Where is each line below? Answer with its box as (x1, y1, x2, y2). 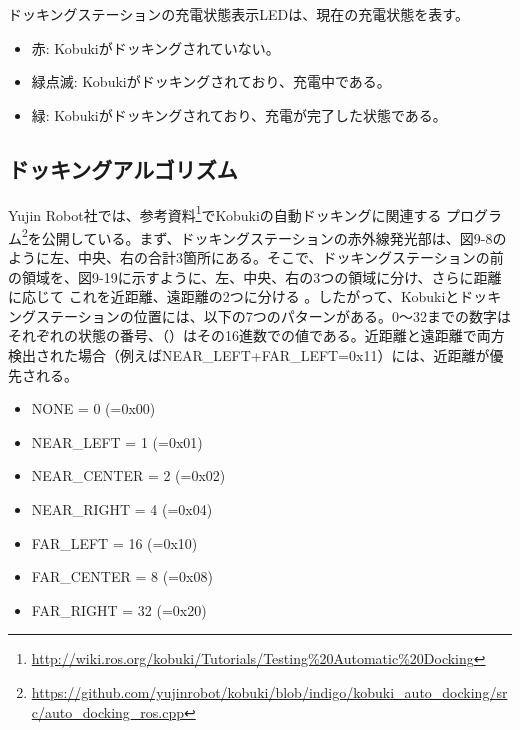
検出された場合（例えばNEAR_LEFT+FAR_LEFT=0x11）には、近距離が (8, 345, 490, 366)
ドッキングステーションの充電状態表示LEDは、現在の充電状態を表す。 (8, 4, 469, 24)
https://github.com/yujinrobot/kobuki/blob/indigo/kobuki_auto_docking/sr (31, 681, 508, 702)
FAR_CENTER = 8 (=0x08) (31, 566, 213, 587)
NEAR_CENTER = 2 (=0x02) (31, 465, 226, 486)
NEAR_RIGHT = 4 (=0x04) (31, 499, 213, 520)
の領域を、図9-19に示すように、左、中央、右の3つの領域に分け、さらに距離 (8, 266, 502, 287)
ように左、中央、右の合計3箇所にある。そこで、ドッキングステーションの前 (8, 247, 504, 268)
